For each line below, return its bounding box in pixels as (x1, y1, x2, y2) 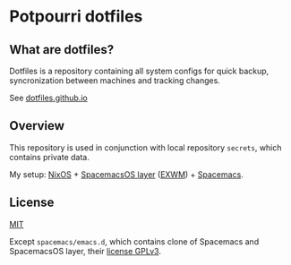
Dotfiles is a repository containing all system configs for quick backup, (9, 65, 270, 76)
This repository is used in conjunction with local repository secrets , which (9, 141, 282, 153)
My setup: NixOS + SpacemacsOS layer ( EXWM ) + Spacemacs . (9, 168, 244, 180)
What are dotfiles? (9, 42, 115, 57)
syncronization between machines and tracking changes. (9, 75, 221, 86)
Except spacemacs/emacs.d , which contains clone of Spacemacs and (9, 235, 260, 247)
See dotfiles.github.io (9, 92, 88, 103)
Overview (9, 118, 65, 133)
